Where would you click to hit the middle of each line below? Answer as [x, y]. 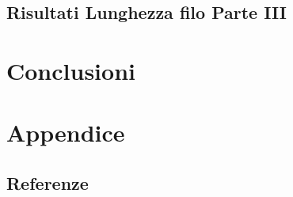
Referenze [48, 182]
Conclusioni [71, 70]
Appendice [66, 133]
